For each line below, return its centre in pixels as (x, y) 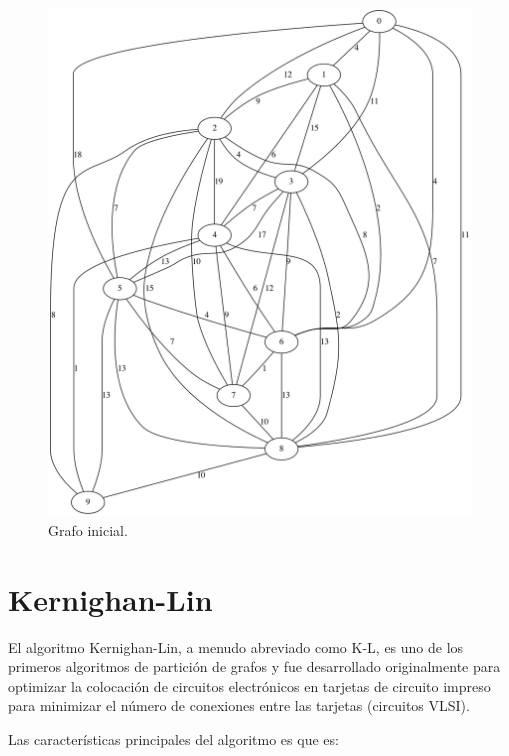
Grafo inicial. (88, 529)
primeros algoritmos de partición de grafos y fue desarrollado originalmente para (254, 666)
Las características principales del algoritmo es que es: (173, 739)
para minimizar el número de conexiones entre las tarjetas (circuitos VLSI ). (239, 705)
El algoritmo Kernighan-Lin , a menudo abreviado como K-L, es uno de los (236, 646)
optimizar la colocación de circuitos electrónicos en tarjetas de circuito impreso (249, 685)
